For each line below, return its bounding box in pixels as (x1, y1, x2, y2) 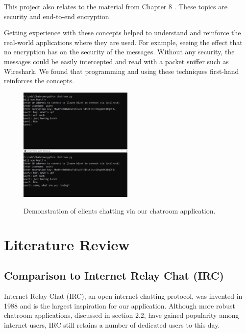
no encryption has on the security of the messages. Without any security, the (4, 47, 235, 57)
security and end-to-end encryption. (4, 11, 111, 21)
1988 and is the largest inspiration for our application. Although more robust (4, 300, 235, 310)
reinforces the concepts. (4, 75, 74, 86)
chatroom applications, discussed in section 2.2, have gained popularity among (4, 310, 239, 320)
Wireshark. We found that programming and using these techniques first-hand (4, 66, 239, 76)
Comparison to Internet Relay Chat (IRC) (4, 268, 224, 283)
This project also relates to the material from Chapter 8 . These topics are (4, 1, 227, 11)
